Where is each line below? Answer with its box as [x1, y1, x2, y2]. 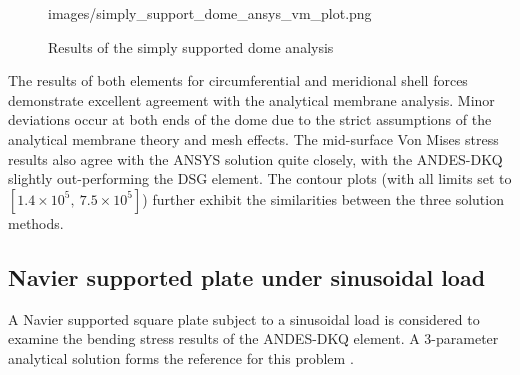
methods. [8, 212, 64, 233]
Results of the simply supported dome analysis [48, 36, 334, 57]
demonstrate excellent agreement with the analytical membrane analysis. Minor [8, 89, 495, 110]
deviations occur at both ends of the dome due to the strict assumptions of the [8, 109, 492, 130]
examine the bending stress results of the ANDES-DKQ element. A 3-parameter [8, 328, 499, 349]
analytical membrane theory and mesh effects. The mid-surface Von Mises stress [8, 128, 499, 149]
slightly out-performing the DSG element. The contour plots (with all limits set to [8, 168, 512, 189]
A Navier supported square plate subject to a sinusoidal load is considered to [8, 308, 480, 329]
